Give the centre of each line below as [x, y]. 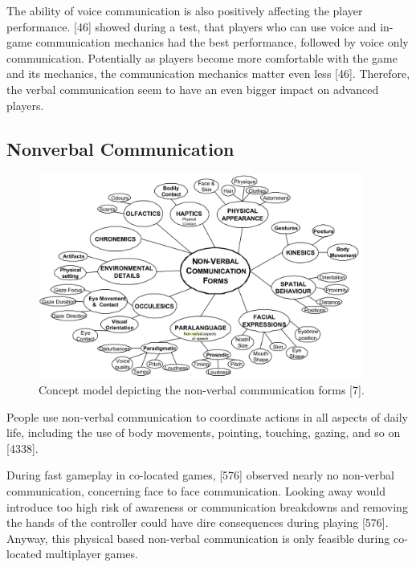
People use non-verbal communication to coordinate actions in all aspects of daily [207, 416]
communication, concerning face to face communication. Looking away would [196, 491]
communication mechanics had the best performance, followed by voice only [222, 42]
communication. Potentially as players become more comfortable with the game [202, 57]
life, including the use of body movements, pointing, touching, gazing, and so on [204, 432]
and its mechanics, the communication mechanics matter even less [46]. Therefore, [208, 73]
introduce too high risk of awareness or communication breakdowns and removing [207, 506]
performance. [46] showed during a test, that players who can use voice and [192, 26]
